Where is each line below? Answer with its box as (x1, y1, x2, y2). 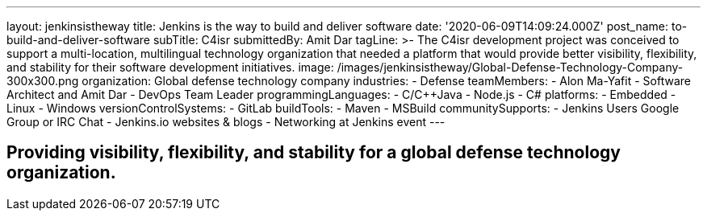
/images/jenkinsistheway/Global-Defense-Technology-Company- (337, 60, 684, 74)
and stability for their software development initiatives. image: (6, 60, 334, 74)
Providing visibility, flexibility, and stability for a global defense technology (6, 142, 621, 163)
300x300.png (6, 74, 79, 88)
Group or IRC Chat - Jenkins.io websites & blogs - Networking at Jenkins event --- (6, 115, 446, 129)
